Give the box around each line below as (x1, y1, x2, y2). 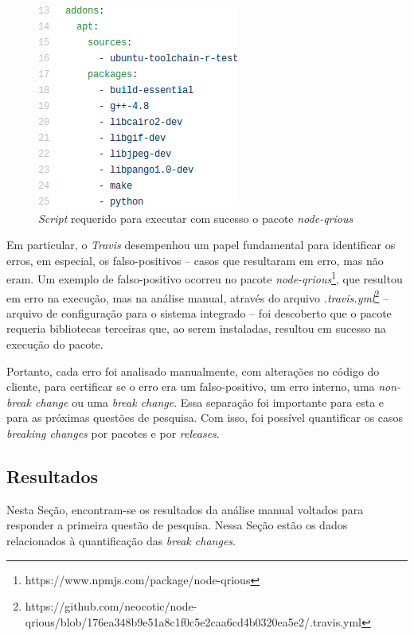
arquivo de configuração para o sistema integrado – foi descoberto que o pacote (6, 304, 392, 321)
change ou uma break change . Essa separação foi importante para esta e (34, 393, 385, 410)
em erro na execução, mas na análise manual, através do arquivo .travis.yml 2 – (6, 287, 389, 306)
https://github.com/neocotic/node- (25, 598, 197, 615)
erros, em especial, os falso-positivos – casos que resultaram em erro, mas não (6, 252, 384, 268)
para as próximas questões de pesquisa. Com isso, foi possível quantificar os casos (6, 409, 404, 426)
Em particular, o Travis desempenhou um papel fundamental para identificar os (6, 236, 396, 253)
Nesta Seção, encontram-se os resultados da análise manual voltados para (6, 501, 364, 517)
